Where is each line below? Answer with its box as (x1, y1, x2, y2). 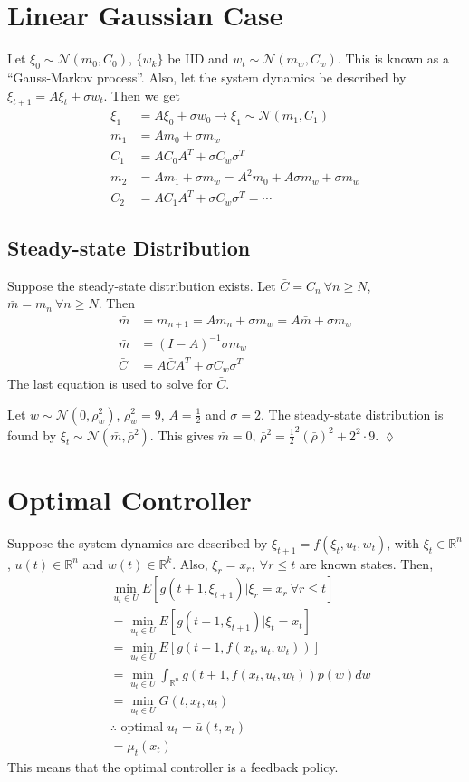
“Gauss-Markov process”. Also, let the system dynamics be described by (7, 67, 407, 86)
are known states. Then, (299, 554, 434, 573)
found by (7, 425, 57, 444)
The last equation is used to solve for (7, 373, 213, 392)
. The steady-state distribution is (261, 404, 444, 423)
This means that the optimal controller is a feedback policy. (7, 757, 339, 776)
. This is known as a (337, 49, 450, 68)
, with (387, 533, 419, 552)
